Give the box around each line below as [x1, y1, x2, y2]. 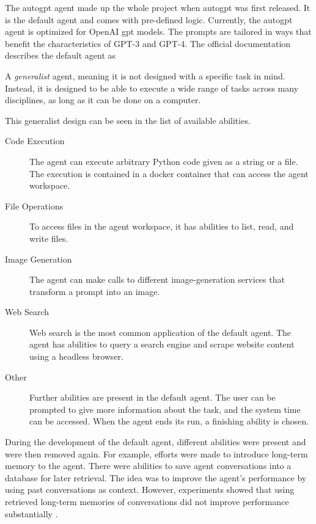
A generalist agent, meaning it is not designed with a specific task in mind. [5, 69, 285, 82]
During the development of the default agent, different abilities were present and [5, 435, 306, 448]
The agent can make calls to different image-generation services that [29, 273, 285, 286]
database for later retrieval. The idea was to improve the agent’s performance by [5, 471, 307, 484]
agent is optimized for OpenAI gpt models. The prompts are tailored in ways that [5, 25, 312, 38]
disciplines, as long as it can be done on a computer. [5, 93, 201, 106]
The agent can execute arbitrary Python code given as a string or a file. [29, 155, 298, 167]
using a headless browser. [29, 350, 123, 363]
